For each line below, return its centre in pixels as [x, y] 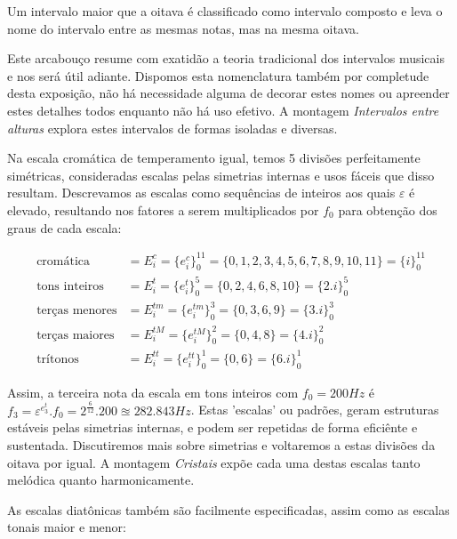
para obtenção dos [388, 209]
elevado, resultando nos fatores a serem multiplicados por [163, 209]
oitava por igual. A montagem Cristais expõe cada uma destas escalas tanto [214, 462]
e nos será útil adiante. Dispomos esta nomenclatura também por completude [218, 75]
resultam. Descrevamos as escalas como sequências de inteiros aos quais [201, 193]
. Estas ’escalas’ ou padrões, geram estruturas [315, 410]
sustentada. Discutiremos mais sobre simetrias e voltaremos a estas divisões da [221, 444]
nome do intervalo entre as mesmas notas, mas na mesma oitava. [183, 28]
